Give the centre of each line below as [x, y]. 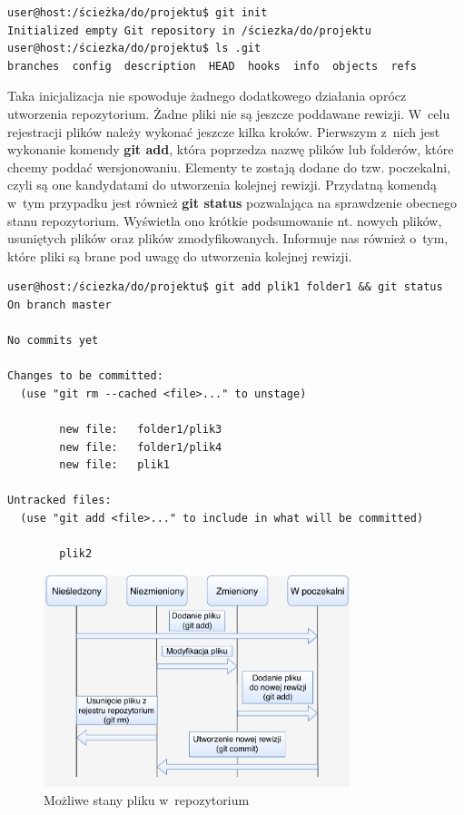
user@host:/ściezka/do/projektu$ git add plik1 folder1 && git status [225, 287]
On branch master [59, 304]
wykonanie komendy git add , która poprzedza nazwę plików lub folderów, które [231, 149]
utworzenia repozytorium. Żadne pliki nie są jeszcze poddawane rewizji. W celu [229, 113]
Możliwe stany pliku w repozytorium [147, 800]
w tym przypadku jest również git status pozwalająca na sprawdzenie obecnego [232, 202]
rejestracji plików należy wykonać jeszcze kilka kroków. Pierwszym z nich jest [224, 131]
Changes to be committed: [85, 376]
